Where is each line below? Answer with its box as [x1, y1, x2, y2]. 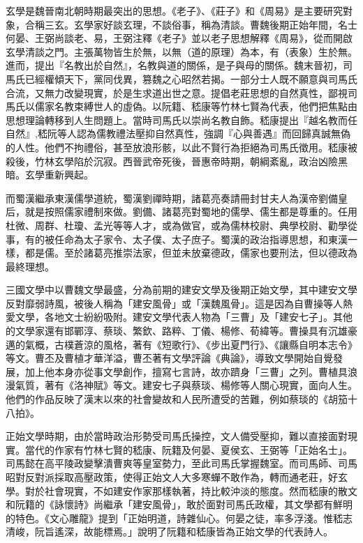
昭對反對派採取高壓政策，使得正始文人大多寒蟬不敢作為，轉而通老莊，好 [6, 470, 338, 484]
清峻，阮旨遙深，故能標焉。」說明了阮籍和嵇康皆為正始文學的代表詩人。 [6, 524, 333, 539]
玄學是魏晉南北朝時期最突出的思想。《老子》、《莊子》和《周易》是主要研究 [6, 3, 343, 17]
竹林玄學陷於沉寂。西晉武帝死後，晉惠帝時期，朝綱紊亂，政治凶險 [34, 153, 338, 168]
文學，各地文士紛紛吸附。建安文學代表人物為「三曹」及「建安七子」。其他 [15, 309, 353, 324]
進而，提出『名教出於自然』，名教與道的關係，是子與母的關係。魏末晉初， [6, 58, 343, 72]
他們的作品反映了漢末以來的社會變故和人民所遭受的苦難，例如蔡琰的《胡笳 [6, 392, 348, 406]
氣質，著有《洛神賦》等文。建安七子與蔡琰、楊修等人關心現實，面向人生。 [15, 378, 357, 392]
